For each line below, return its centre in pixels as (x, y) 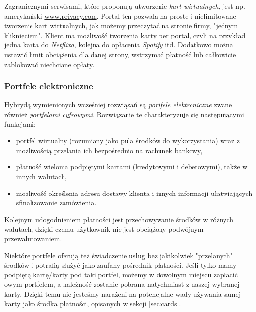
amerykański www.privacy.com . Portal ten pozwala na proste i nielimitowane (120, 16)
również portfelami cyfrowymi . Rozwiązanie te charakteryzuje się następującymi (124, 114)
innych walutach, (41, 176)
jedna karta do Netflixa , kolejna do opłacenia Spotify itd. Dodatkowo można (119, 45)
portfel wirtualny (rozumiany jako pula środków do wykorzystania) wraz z (128, 140)
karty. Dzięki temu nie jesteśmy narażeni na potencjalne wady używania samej (123, 293)
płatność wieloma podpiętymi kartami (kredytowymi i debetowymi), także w (132, 167)
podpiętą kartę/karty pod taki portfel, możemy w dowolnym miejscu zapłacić (121, 274)
